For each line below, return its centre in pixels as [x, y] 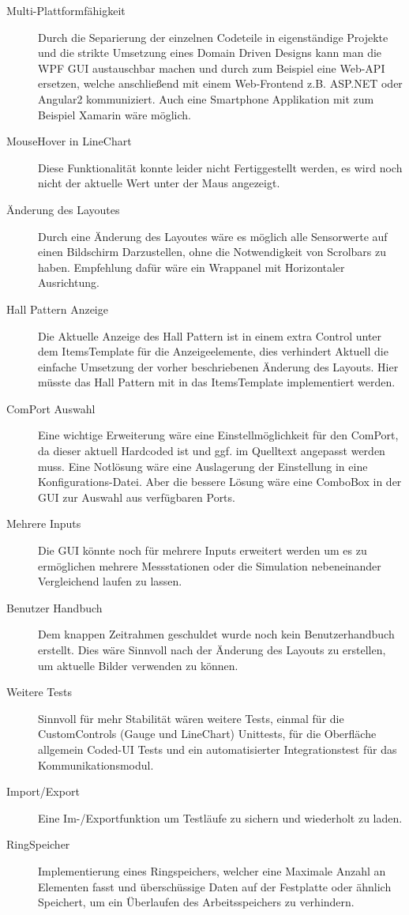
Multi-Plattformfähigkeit [66, 10]
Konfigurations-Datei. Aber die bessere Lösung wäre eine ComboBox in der [220, 482]
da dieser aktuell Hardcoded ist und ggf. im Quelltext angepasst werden [212, 451]
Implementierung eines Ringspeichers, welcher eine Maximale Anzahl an [212, 870]
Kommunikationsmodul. [96, 764]
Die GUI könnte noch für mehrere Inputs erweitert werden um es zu [203, 550]
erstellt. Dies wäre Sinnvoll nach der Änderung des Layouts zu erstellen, [212, 650]
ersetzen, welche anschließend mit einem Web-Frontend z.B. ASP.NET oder [220, 83]
